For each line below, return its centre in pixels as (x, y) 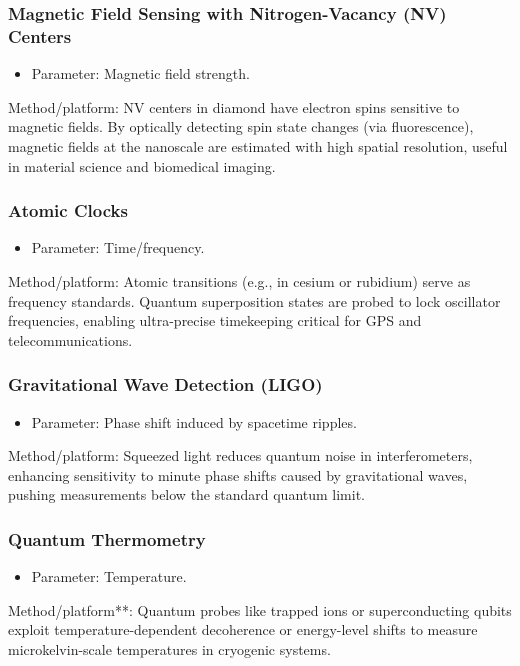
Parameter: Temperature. (109, 576)
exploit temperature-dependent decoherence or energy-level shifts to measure (243, 629)
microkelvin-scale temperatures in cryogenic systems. (169, 648)
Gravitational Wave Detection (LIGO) (165, 384)
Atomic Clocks (68, 210)
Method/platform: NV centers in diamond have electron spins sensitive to (234, 106)
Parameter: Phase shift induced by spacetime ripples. (194, 421)
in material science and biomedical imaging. (142, 165)
